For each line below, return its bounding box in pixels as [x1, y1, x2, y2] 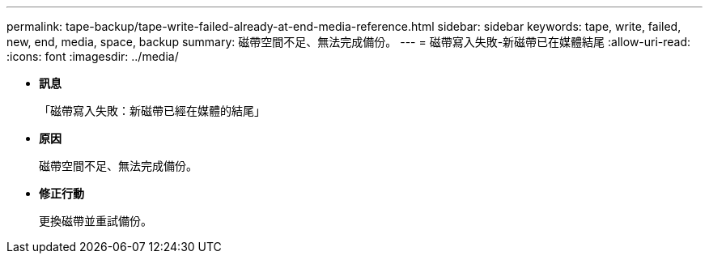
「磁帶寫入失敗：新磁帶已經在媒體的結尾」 [39, 104, 265, 117]
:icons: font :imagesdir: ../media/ [6, 49, 179, 63]
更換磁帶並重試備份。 [39, 214, 152, 228]
